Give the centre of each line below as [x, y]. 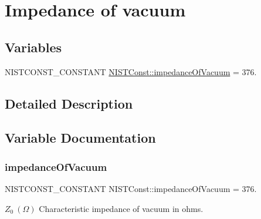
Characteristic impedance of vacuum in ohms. [121, 208]
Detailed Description [69, 103]
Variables [33, 47]
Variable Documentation [80, 138]
